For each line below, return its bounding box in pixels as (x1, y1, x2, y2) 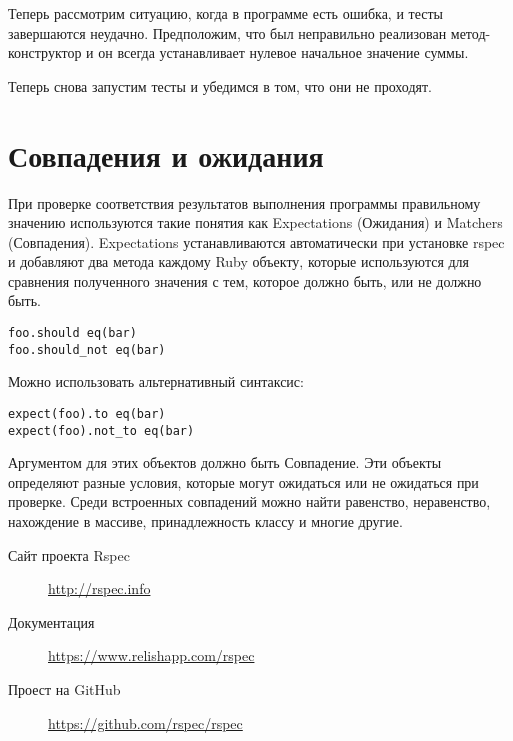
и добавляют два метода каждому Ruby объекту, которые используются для (8, 251, 470, 272)
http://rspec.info (48, 578, 151, 599)
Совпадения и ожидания (8, 134, 324, 175)
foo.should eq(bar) (8, 326, 137, 341)
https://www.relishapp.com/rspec (48, 645, 255, 666)
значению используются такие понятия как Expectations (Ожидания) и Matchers (8, 212, 503, 233)
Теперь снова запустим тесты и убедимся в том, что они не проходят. (8, 75, 432, 96)
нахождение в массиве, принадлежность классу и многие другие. (8, 511, 403, 532)
